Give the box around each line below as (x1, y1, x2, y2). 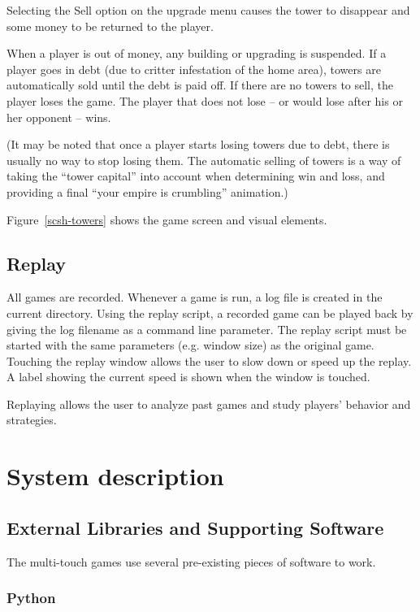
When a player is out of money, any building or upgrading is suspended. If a (6, 45, 387, 62)
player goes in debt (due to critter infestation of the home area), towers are (6, 60, 381, 77)
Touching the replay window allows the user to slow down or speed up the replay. (6, 352, 412, 369)
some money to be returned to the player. (6, 17, 214, 34)
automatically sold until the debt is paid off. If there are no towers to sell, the (6, 76, 394, 93)
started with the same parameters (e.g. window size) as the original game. (6, 336, 375, 354)
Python (6, 588, 56, 608)
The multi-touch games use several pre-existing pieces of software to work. (6, 553, 376, 570)
